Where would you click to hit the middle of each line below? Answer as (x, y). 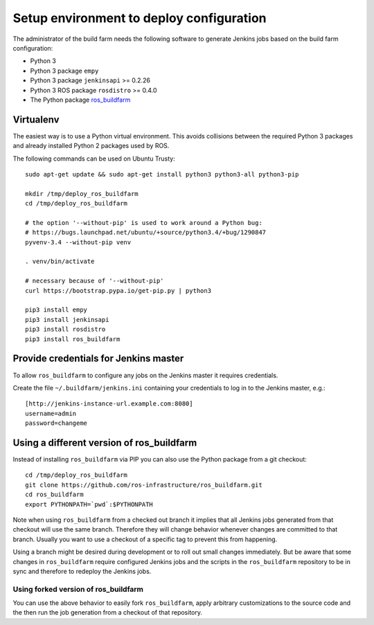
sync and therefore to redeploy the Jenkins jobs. (82, 571)
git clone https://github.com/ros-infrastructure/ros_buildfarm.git (144, 485)
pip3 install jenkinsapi (67, 319)
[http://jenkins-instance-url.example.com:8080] (109, 404)
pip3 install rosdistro (65, 329)
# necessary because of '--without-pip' (95, 281)
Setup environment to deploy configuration (140, 18)
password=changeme (56, 423)
